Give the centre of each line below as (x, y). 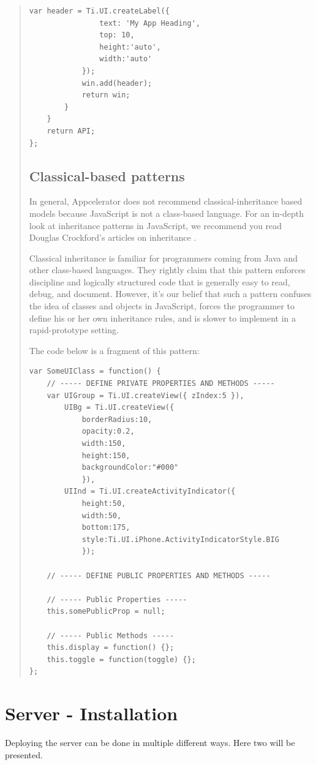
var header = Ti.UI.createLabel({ (99, 11)
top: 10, (117, 35)
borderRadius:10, (117, 419)
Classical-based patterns (107, 175)
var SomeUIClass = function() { (95, 371)
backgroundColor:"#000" (130, 468)
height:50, (104, 503)
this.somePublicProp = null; (106, 612)
